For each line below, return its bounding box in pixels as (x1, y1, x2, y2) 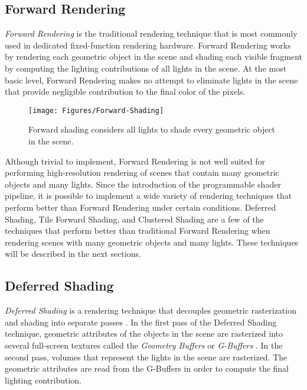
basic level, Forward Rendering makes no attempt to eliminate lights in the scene (5, 73, 298, 86)
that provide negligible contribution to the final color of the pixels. (5, 85, 246, 98)
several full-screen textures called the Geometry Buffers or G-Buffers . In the (5, 339, 283, 351)
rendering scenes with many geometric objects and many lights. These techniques (5, 236, 299, 248)
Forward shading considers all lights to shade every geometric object (28, 123, 276, 136)
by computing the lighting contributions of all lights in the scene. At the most (5, 62, 287, 74)
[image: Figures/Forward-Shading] (28, 106, 164, 115)
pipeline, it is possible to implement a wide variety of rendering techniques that (5, 189, 292, 202)
